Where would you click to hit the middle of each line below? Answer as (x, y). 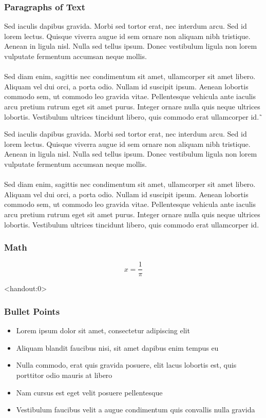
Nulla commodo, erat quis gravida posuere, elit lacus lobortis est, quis (126, 365)
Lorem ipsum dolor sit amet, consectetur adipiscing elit (103, 330)
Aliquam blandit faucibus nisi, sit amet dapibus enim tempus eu (117, 347)
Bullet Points (32, 311)
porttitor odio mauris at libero (64, 375)
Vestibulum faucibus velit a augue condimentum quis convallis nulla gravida (136, 410)
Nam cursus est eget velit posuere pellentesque (89, 392)
